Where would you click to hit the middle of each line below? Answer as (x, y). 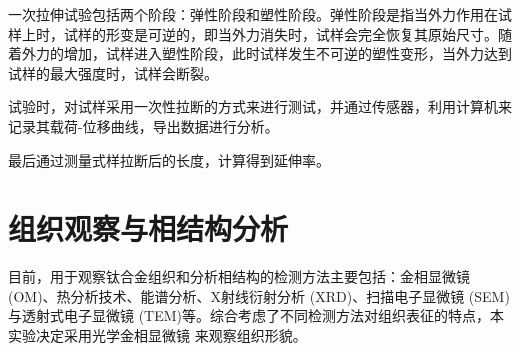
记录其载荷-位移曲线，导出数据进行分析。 (143, 125)
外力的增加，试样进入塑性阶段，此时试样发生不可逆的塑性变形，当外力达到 (266, 53)
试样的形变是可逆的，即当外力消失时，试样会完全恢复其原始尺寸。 (280, 33)
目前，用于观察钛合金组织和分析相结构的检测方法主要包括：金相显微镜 (239, 276)
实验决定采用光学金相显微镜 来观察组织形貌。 (157, 335)
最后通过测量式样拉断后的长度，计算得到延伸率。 (169, 159)
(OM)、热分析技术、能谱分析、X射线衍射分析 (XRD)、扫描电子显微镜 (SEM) (259, 295)
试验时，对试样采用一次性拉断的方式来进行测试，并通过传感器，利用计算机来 (260, 106)
